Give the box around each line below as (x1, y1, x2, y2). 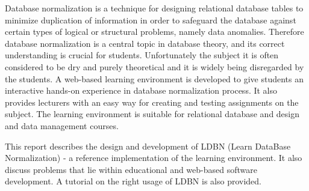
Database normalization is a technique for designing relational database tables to (5, 2, 304, 14)
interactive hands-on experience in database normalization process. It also (5, 84, 278, 97)
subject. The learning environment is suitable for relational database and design (5, 108, 300, 120)
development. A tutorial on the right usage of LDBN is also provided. (5, 175, 261, 187)
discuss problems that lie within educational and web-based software (5, 163, 257, 175)
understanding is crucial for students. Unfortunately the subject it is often (5, 49, 279, 61)
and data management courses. (5, 119, 119, 132)
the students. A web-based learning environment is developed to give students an (5, 72, 304, 85)
